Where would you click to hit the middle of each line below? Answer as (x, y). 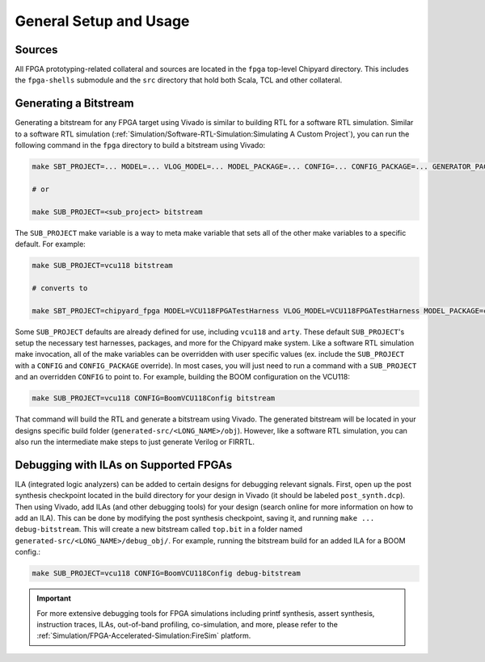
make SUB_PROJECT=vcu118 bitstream (102, 266)
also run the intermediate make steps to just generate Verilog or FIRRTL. (135, 442)
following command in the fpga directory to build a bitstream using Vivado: (140, 145)
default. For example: (51, 244)
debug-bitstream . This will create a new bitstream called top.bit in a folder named (159, 530)
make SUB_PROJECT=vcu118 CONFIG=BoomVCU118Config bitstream (154, 398)
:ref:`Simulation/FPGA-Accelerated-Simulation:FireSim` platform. (144, 636)
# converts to (60, 288)
